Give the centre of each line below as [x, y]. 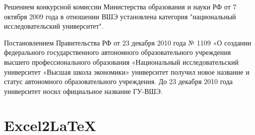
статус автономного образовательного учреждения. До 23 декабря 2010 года [118, 81]
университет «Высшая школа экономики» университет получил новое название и [127, 71]
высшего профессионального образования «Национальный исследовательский [121, 62]
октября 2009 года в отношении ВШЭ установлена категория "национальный [120, 16]
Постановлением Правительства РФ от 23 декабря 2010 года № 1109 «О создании [128, 42]
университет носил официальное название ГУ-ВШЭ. [83, 91]
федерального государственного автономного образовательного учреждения [118, 52]
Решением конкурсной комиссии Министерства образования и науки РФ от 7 [120, 6]
